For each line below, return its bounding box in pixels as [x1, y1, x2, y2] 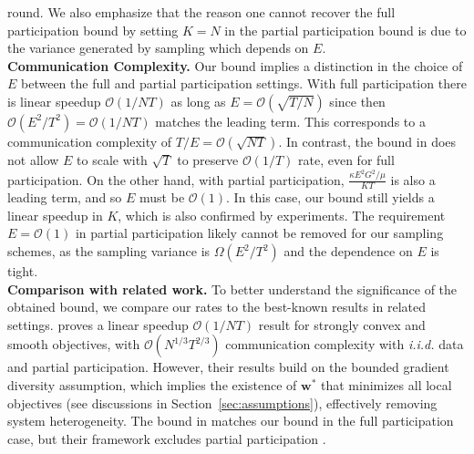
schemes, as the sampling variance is [7, 242, 211, 261]
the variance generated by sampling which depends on [7, 38, 309, 57]
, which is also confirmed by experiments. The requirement [118, 205, 446, 224]
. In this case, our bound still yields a [226, 188, 435, 207]
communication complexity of [7, 131, 172, 150]
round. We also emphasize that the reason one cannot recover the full [7, 3, 396, 21]
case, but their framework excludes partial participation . [7, 428, 326, 448]
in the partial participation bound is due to [224, 20, 467, 39]
